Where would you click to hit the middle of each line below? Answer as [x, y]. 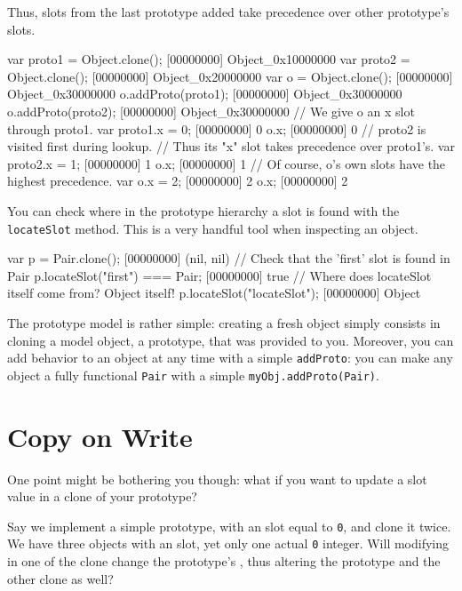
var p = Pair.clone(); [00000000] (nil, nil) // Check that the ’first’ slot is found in [229, 258]
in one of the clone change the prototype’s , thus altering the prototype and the [224, 561]
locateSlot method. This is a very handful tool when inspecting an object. [213, 228]
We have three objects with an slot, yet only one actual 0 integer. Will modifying [228, 543]
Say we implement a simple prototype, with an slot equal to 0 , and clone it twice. [229, 526]
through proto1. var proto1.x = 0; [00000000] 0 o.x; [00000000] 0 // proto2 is [217, 128]
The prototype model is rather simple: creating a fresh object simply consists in [224, 322]
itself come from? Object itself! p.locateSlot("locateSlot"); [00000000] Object [214, 293]
